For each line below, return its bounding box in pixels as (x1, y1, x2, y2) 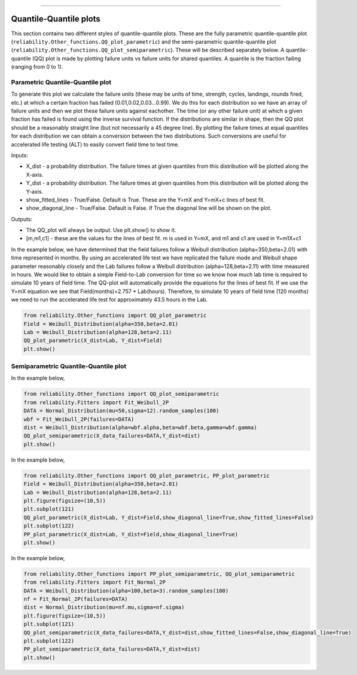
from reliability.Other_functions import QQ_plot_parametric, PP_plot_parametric (23, 472, 270, 479)
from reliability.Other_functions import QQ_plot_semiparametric (23, 390, 219, 398)
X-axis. (26, 171, 44, 178)
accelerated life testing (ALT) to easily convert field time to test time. (11, 141, 179, 148)
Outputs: (11, 215, 33, 222)
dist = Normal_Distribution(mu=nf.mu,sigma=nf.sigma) (23, 604, 185, 611)
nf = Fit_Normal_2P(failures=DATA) (23, 595, 128, 603)
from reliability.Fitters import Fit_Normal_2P (23, 579, 166, 586)
